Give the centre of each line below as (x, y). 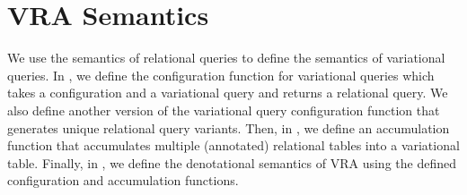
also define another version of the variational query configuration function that (224, 110)
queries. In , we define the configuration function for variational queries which (221, 75)
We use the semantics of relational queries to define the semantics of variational (226, 58)
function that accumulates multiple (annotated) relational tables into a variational (233, 145)
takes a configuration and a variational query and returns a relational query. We (228, 93)
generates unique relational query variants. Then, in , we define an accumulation (229, 127)
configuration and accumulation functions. (123, 180)
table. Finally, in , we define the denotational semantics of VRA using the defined (232, 162)
